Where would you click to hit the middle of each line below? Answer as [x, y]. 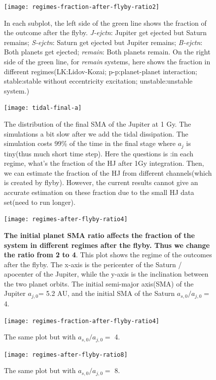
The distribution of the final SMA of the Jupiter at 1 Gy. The [98, 124]
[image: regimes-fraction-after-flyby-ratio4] [82, 321]
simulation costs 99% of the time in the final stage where [90, 143]
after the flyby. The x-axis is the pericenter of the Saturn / [93, 264]
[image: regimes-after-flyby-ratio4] [66, 219]
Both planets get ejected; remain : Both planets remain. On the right [107, 52]
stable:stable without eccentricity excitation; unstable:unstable [98, 81]
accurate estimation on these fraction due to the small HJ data [99, 192]
